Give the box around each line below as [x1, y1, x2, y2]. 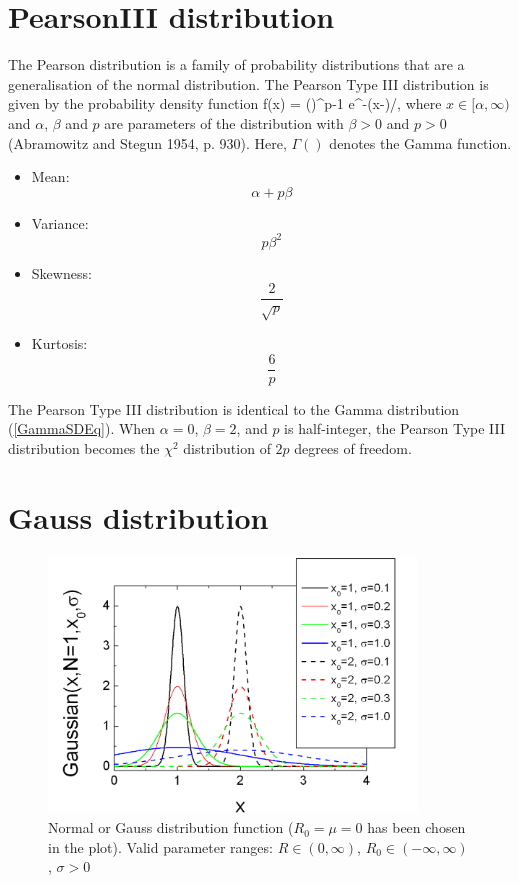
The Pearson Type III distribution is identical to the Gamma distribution [8, 398, 460, 419]
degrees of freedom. [294, 438, 412, 459]
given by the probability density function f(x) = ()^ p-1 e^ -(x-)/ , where [8, 93, 442, 114]
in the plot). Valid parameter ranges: [48, 836, 273, 857]
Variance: [31, 212, 89, 233]
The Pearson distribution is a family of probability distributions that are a [8, 54, 465, 75]
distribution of [183, 438, 271, 459]
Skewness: [31, 262, 92, 283]
